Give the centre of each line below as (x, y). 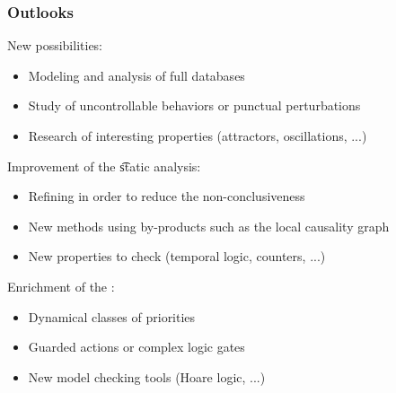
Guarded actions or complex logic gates (136, 347)
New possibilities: (55, 45)
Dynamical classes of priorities (112, 316)
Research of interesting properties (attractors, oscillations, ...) (198, 135)
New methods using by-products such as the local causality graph (209, 226)
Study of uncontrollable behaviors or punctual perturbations (194, 105)
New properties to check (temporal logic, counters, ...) (177, 256)
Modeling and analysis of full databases (136, 75)
